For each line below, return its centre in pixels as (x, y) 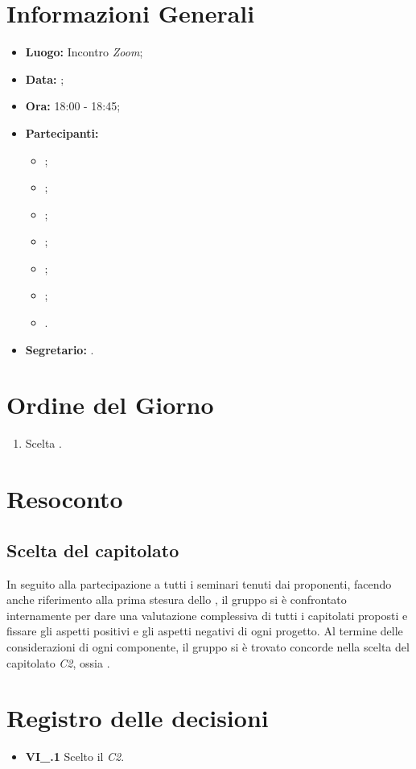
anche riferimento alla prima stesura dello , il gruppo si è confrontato (177, 599)
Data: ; (45, 79)
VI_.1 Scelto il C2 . (75, 757)
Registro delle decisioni (138, 718)
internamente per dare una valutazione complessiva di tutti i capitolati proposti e (207, 615)
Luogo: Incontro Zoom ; (84, 52)
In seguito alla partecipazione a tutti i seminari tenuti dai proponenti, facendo (199, 583)
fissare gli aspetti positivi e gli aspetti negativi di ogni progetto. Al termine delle (205, 631)
